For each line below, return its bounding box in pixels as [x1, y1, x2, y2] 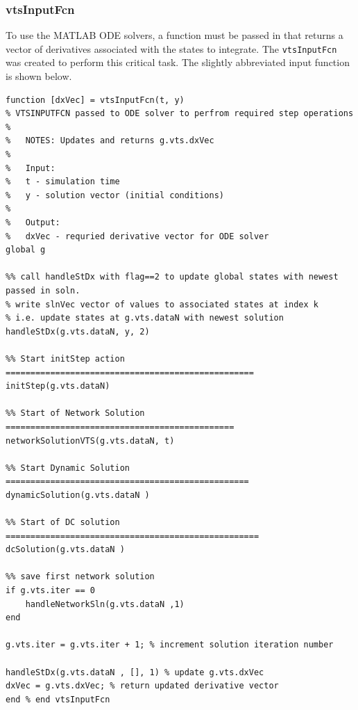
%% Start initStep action [6, 353, 125, 364]
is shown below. [6, 69, 72, 83]
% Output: [6, 218, 60, 227]
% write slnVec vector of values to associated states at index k [6, 299, 319, 309]
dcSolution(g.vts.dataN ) [6, 544, 125, 555]
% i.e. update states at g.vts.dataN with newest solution [6, 313, 284, 323]
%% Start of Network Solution [6, 408, 145, 419]
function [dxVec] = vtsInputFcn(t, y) [6, 95, 185, 105]
